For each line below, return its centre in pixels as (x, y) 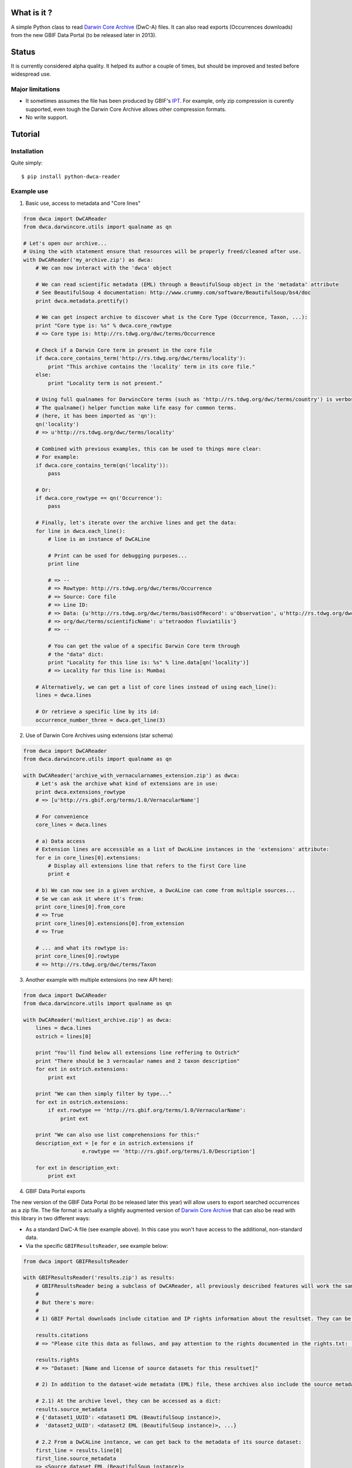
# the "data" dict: (76, 654)
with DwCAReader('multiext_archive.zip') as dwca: (98, 1020)
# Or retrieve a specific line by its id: (97, 712)
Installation (27, 151)
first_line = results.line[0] (79, 1450)
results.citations (62, 1335)
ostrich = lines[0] (64, 1036)
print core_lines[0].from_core (80, 907)
